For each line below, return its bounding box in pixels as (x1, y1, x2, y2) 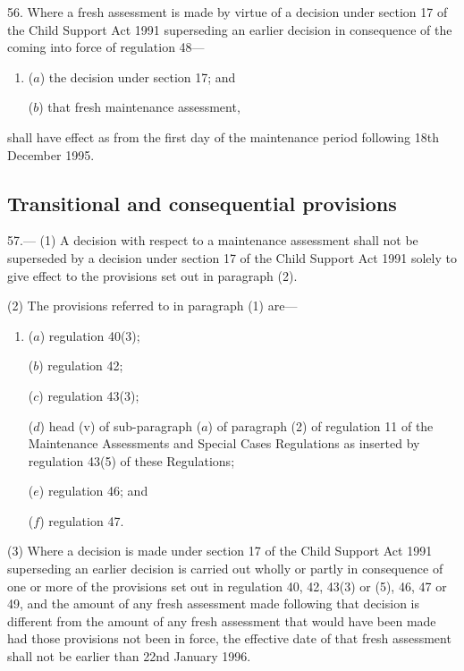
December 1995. (7, 145, 95, 164)
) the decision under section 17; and (39, 67, 236, 86)
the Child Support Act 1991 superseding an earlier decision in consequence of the (7, 20, 452, 38)
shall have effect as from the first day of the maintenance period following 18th (7, 127, 439, 146)
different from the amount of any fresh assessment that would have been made (7, 611, 436, 630)
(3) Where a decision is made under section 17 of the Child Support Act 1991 (7, 541, 433, 560)
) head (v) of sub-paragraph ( (39, 416, 202, 435)
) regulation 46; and (38, 481, 148, 500)
